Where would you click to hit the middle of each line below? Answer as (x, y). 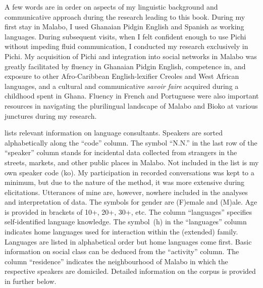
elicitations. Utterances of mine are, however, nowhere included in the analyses (126, 192)
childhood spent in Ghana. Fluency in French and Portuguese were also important (132, 96)
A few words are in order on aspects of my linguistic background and (111, 7)
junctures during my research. (51, 115)
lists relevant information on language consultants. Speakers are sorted (114, 133)
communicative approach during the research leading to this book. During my (125, 16)
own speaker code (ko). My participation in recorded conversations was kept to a (129, 172)
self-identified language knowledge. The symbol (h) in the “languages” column (126, 222)
